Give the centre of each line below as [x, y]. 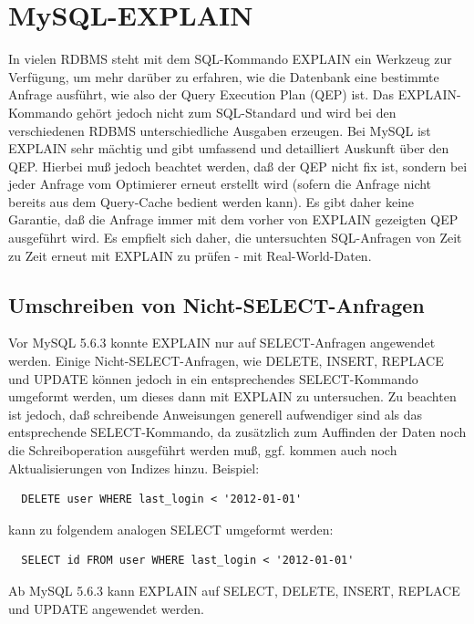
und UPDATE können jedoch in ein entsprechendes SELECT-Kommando [213, 378]
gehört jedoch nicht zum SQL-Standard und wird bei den [237, 112]
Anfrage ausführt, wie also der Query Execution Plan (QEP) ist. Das [201, 94]
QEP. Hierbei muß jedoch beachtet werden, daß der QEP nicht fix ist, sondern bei [238, 166]
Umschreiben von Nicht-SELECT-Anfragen [216, 304]
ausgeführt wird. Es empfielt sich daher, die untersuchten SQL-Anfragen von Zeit [235, 238]
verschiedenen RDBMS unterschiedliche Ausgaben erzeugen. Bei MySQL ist [220, 130]
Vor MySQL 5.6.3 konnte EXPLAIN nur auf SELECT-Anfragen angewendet [222, 343]
